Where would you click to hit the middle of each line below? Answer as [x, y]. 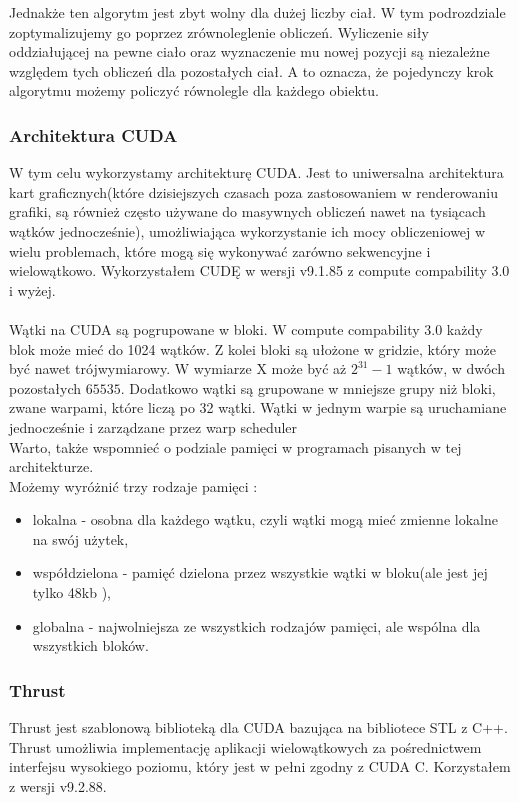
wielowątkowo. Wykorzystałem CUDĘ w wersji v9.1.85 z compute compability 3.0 [259, 270]
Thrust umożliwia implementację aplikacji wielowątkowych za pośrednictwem [245, 746]
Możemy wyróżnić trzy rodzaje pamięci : [133, 485]
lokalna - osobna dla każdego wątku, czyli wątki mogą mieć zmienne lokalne [265, 519]
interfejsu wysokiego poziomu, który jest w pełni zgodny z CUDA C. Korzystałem [260, 766]
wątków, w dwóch [451, 368]
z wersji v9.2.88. [58, 785]
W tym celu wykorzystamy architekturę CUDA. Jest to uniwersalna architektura [256, 172]
